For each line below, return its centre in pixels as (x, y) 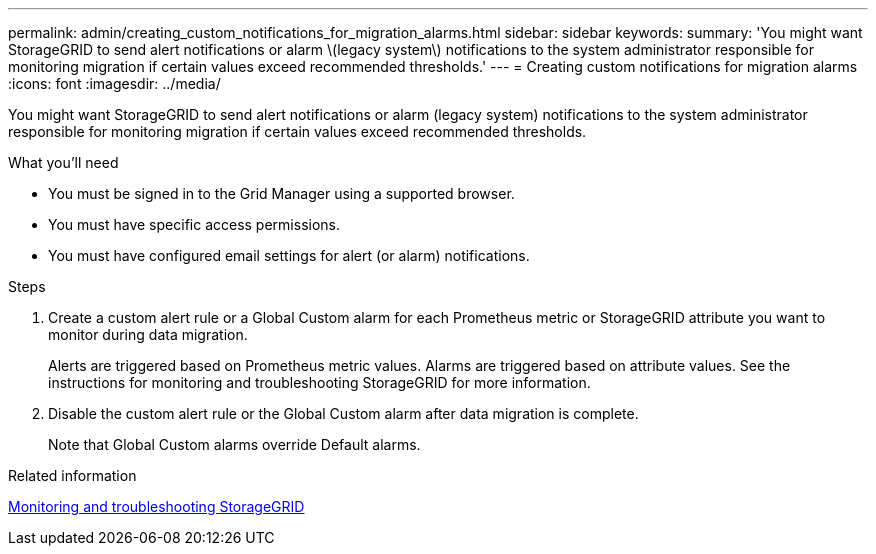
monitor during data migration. (148, 334)
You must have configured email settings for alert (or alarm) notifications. (289, 255)
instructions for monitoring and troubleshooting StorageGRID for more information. (319, 382)
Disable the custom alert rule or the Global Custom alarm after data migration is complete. (343, 413)
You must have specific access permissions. (194, 224)
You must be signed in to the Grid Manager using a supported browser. (281, 193)
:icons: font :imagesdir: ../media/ (114, 83)
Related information (72, 475)
